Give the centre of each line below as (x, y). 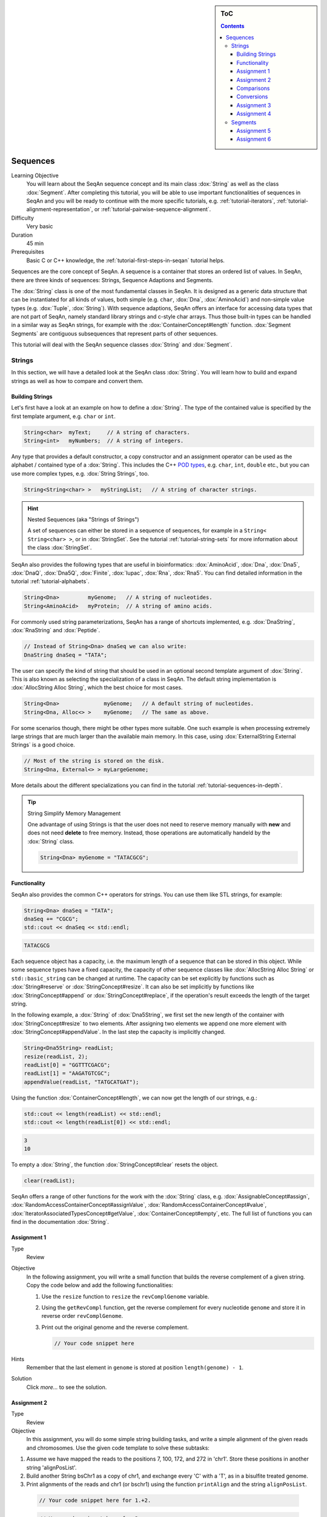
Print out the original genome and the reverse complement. (115, 1327)
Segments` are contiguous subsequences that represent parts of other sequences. (114, 333)
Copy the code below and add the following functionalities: (100, 1285)
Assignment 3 (254, 105)
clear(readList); (50, 1181)
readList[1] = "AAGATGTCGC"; (67, 1073)
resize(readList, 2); (56, 1056)
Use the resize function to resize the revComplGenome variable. (125, 1296)
